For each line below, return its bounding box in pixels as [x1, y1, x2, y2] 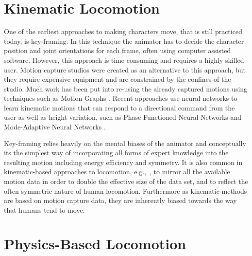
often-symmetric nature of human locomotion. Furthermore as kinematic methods [4, 185, 247, 196]
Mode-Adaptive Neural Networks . [4, 122, 106, 132]
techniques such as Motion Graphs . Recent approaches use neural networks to [4, 93, 237, 103]
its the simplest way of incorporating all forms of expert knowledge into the [4, 147, 229, 158]
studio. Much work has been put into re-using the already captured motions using [4, 83, 248, 93]
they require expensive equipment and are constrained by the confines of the [4, 74, 231, 84]
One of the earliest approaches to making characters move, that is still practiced [4, 26, 242, 37]
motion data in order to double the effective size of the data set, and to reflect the [4, 176, 248, 186]
